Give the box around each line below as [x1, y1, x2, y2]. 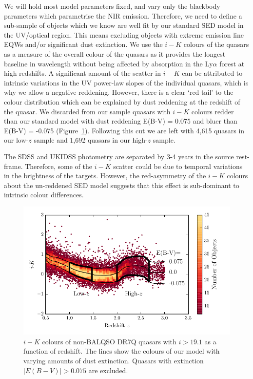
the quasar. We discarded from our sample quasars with [4, 106, 171, 116]
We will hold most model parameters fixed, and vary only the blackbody [4, 1, 220, 11]
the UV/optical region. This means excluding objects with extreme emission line [4, 29, 244, 40]
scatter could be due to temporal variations [113, 161, 243, 171]
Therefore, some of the [25, 161, 93, 171]
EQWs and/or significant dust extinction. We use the [4, 39, 163, 49]
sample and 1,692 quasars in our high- [34, 135, 148, 145]
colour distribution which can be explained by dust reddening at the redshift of [4, 96, 240, 106]
